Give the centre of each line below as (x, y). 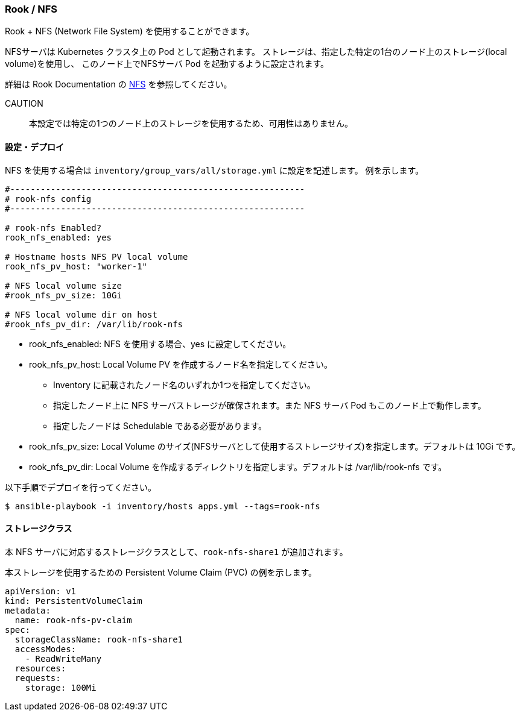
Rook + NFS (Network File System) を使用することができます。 (130, 31)
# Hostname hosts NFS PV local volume (97, 256)
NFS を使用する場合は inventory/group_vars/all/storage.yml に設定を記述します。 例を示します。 (214, 170)
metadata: (28, 610)
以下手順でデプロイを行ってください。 (81, 487)
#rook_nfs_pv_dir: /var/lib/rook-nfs (94, 324)
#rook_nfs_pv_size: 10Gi (63, 295)
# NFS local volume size (63, 285)
